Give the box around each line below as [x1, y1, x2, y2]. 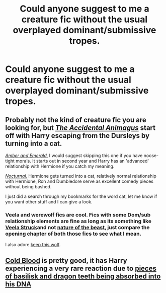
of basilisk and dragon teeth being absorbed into [5, 272, 161, 280]
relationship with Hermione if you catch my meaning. [5, 163, 115, 169]
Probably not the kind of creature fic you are [5, 115, 147, 124]
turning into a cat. [5, 139, 62, 148]
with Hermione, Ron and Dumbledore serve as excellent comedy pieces [5, 178, 154, 184]
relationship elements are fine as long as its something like [5, 217, 152, 225]
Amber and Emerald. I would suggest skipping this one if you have [5, 153, 143, 159]
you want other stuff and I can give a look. [5, 199, 93, 204]
